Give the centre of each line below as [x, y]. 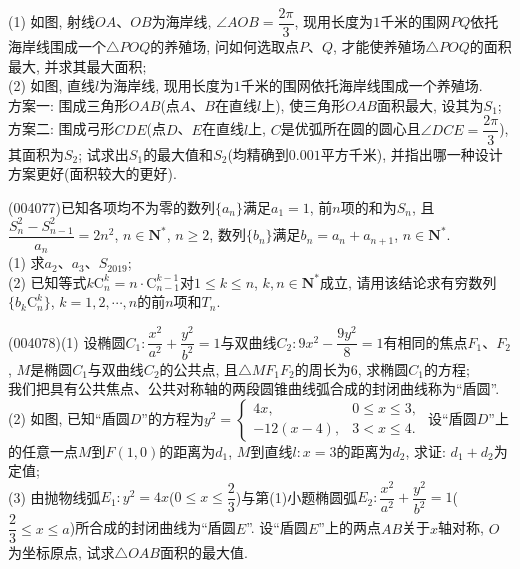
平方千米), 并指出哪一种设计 [411, 153]
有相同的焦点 [425, 341]
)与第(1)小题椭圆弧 [296, 496]
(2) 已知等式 [47, 281]
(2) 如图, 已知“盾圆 [69, 417]
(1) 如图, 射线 [52, 21]
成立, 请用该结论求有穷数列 [408, 281]
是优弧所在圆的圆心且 [350, 128]
